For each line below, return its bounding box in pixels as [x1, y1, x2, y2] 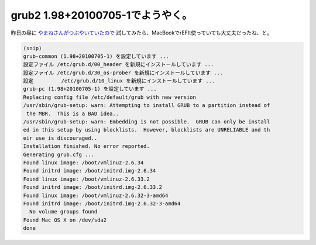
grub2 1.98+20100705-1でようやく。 [11, 9, 193, 22]
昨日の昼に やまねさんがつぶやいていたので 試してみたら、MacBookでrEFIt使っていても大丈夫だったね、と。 [11, 29, 273, 36]
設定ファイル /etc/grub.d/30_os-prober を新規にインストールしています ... [23, 69, 224, 76]
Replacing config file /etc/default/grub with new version [23, 94, 196, 101]
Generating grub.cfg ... [23, 151, 95, 158]
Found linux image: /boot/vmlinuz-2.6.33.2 [23, 175, 150, 182]
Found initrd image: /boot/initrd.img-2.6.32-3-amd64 [23, 200, 181, 207]
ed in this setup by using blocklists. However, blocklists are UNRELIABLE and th [23, 126, 270, 133]
